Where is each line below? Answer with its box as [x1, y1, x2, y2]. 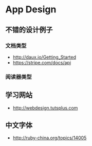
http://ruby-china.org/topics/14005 [12, 135, 87, 141]
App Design [5, 4, 57, 15]
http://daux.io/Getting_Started [12, 54, 76, 60]
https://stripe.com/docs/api [12, 59, 71, 65]
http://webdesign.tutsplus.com [12, 104, 78, 111]
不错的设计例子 [5, 25, 53, 34]
